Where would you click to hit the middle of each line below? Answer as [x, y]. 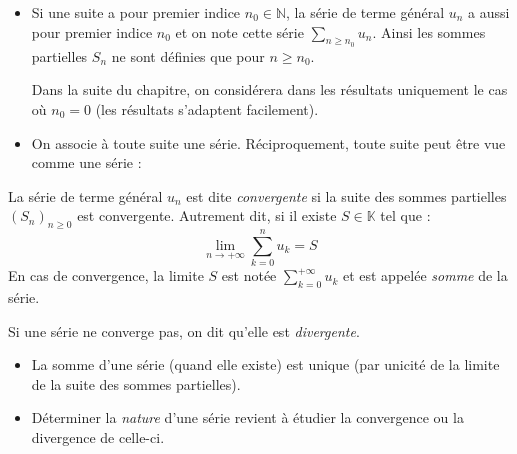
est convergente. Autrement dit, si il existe [207, 215]
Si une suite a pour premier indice [136, 12]
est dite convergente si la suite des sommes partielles [346, 195]
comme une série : [86, 162]
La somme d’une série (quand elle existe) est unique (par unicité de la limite [265, 364]
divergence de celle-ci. [98, 437]
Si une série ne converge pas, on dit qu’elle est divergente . [184, 330]
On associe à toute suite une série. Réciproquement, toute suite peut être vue [268, 142]
